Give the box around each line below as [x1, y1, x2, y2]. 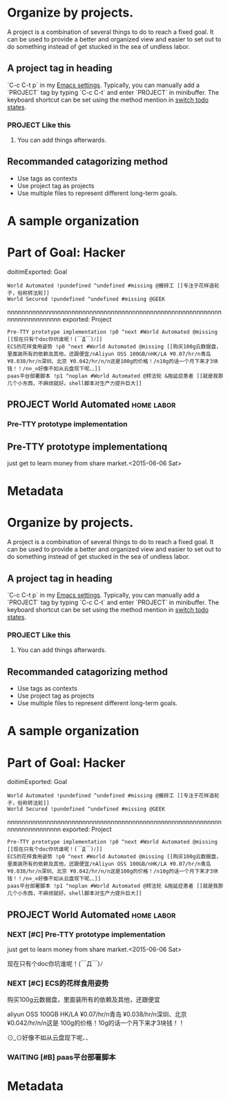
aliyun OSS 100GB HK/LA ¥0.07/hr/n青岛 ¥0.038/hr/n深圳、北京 [7, 1010, 188, 1018]
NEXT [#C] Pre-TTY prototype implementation [7, 929, 166, 939]
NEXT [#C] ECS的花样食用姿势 [7, 978, 109, 988]
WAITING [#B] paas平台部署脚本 [7, 1052, 116, 1062]
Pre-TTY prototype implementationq [7, 440, 168, 452]
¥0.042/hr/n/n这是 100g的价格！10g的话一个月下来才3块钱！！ [7, 1018, 185, 1027]
